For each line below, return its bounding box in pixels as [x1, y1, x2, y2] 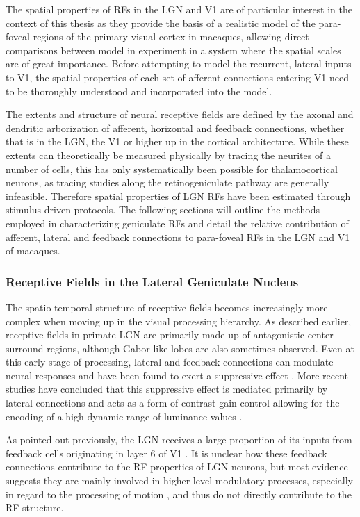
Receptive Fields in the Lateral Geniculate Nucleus [6, 272, 299, 290]
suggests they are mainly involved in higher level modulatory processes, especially [6, 473, 354, 488]
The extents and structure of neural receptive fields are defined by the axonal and [6, 107, 354, 122]
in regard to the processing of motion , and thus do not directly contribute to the [6, 486, 352, 501]
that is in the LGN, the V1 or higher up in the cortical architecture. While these [6, 134, 349, 149]
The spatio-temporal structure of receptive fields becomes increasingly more [6, 299, 328, 314]
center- [307, 327, 337, 342]
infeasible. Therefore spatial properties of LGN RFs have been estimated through [6, 188, 351, 203]
